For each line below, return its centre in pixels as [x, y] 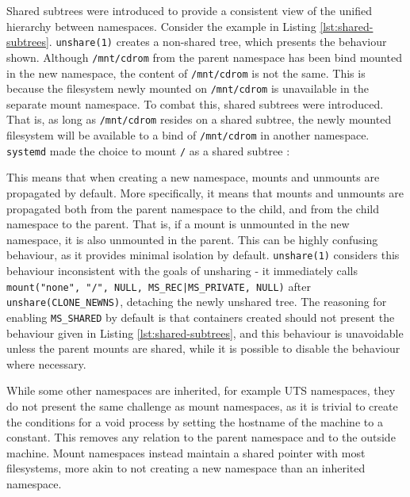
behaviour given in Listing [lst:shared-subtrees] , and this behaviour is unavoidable [205, 333]
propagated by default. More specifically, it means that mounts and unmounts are [205, 192]
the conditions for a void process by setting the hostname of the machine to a [195, 421]
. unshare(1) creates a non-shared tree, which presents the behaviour [218, 42]
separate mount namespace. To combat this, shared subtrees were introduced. [195, 103]
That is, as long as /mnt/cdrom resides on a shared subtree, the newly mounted [199, 119]
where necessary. [46, 363]
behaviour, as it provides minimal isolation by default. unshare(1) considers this [203, 255]
